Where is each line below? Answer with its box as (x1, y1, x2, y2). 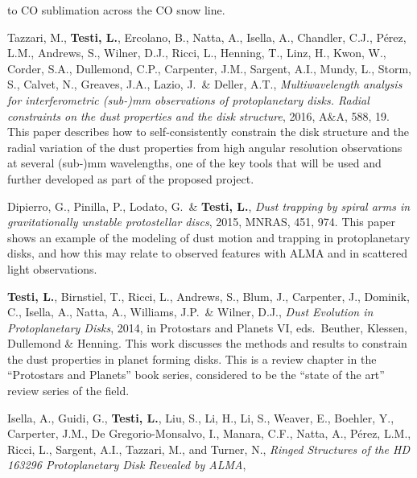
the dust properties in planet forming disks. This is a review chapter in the (7, 350, 377, 367)
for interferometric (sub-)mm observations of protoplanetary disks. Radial (7, 91, 370, 108)
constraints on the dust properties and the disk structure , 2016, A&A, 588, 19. (7, 107, 390, 124)
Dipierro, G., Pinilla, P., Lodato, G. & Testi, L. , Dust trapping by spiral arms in (7, 197, 411, 214)
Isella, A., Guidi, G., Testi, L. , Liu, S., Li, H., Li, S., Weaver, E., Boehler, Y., (7, 409, 394, 426)
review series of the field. (7, 382, 130, 399)
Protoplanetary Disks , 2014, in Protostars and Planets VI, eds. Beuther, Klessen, (7, 319, 407, 336)
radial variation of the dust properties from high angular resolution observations (7, 138, 403, 155)
